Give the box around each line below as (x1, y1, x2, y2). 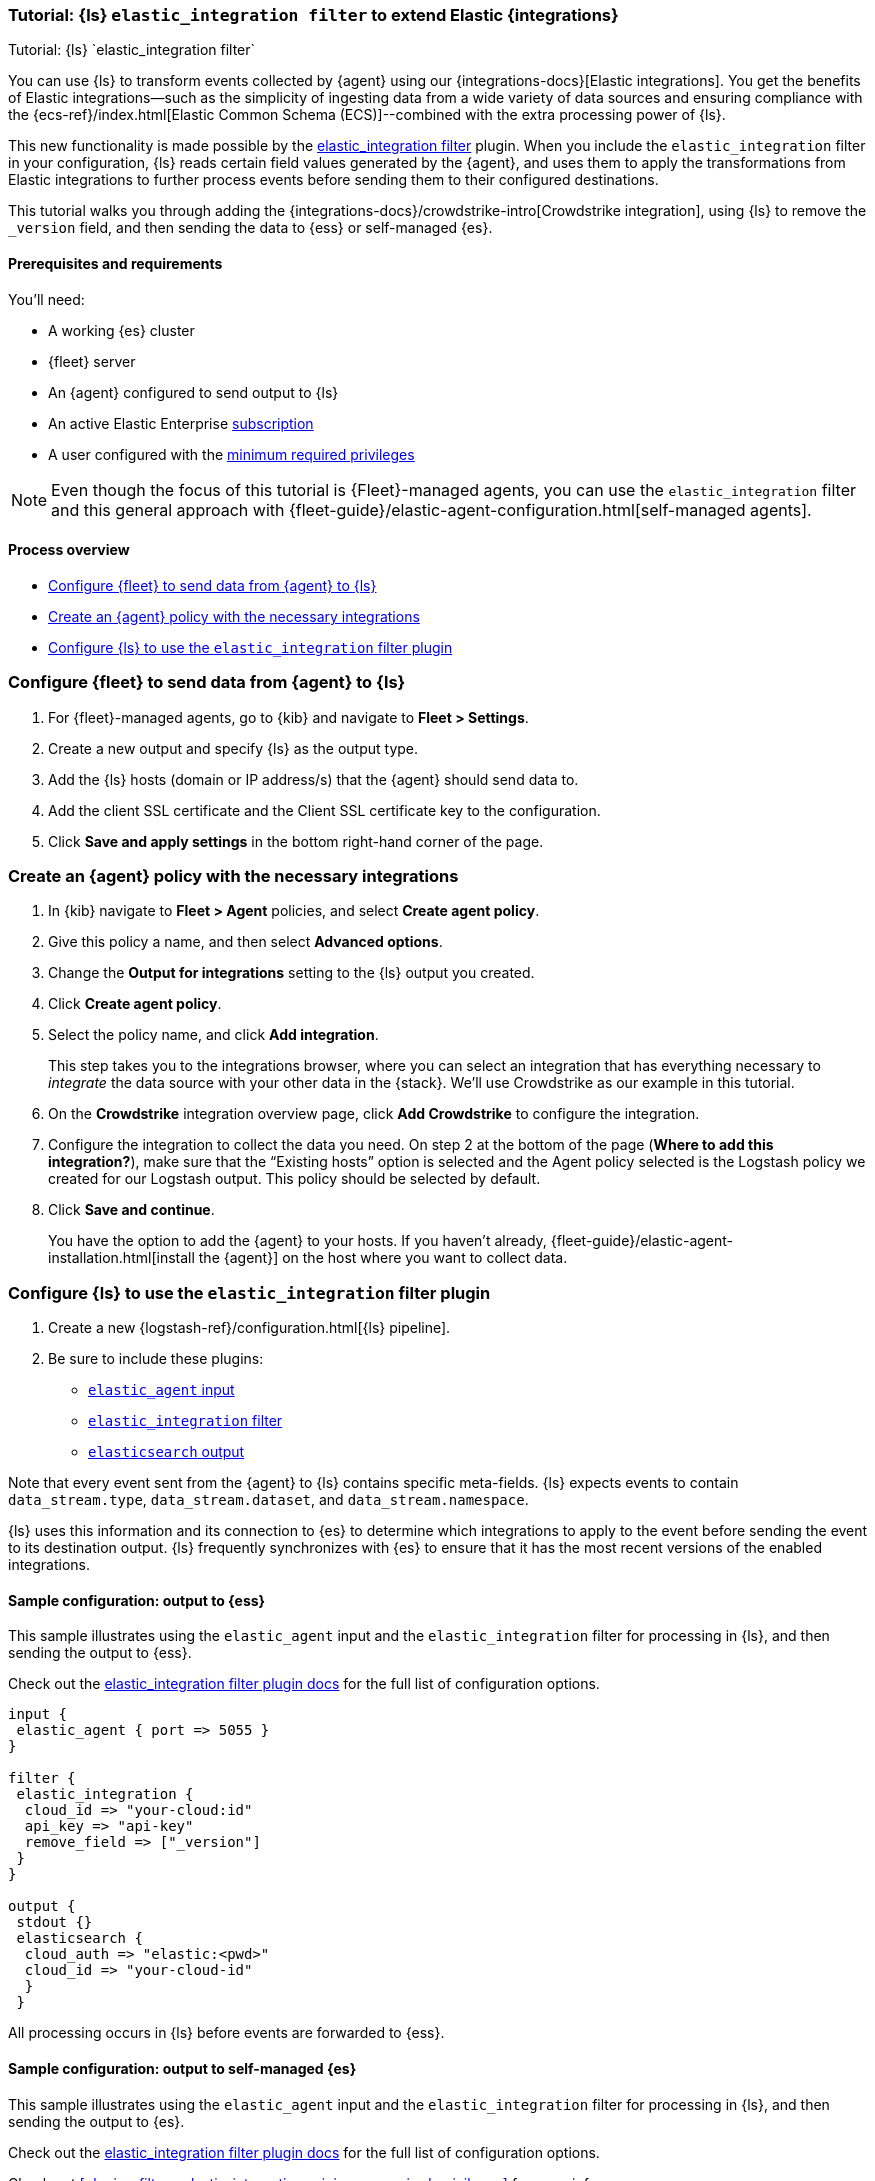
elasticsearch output (88, 1443, 245, 1461)
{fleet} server (48, 352, 136, 370)
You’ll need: (8, 290, 85, 308)
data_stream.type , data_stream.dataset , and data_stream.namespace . (8, 1491, 529, 1509)
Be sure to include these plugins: (48, 1350, 264, 1368)
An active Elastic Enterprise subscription (48, 414, 314, 432)
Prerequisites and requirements (8, 254, 223, 272)
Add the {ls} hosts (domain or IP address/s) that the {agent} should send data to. (48, 770, 579, 788)
